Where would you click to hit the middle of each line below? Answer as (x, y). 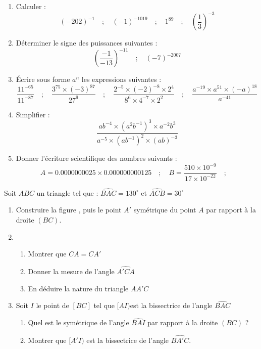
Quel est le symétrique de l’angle (79, 322)
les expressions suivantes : (121, 79)
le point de (53, 305)
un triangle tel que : (67, 192)
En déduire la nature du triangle (78, 288)
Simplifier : (33, 114)
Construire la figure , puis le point (69, 210)
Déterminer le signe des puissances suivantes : (87, 43)
